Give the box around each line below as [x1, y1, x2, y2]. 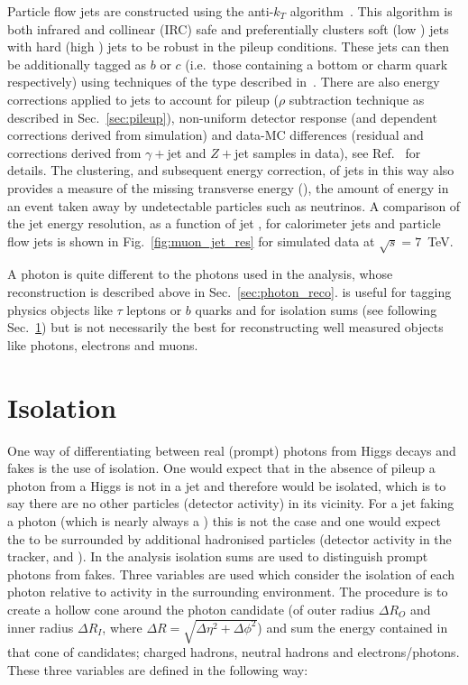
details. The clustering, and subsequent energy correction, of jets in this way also [7, 161, 454, 180]
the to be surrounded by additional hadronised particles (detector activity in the [7, 529, 452, 548]
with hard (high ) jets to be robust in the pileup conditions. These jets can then [7, 37, 450, 56]
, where [102, 617, 142, 636]
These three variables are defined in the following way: [7, 660, 308, 679]
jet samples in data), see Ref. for [234, 143, 421, 162]
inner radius [7, 617, 74, 636]
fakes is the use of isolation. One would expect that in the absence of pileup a [7, 458, 436, 477]
